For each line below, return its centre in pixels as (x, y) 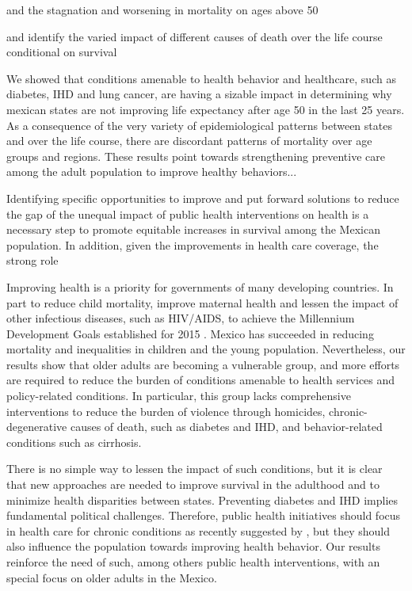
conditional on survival (62, 52)
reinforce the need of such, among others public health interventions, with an (193, 562)
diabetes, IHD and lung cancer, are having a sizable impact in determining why (199, 94)
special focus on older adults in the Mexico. (112, 577)
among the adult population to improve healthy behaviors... (152, 172)
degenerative (37, 427)
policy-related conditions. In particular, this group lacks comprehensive (179, 396)
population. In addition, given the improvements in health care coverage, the (193, 244)
